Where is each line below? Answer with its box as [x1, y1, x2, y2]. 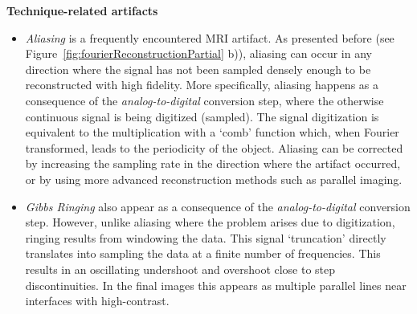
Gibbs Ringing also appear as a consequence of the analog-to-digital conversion [25, 198, 411, 214]
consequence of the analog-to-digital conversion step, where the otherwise [25, 92, 384, 108]
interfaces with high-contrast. [25, 292, 170, 309]
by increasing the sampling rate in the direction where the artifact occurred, [25, 155, 401, 172]
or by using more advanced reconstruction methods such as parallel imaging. [25, 170, 403, 187]
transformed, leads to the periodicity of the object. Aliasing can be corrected [25, 139, 403, 156]
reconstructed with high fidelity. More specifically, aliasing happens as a [25, 76, 379, 93]
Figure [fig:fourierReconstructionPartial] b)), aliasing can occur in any [25, 45, 372, 62]
